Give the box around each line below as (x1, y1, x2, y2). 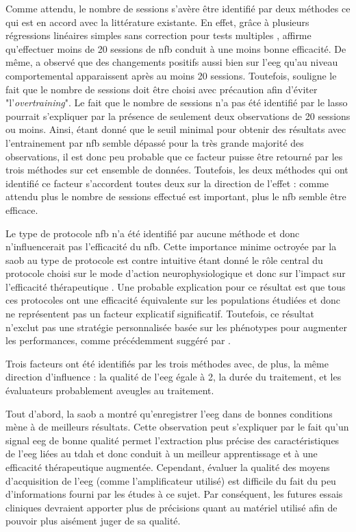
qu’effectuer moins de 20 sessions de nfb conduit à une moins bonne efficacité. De (5, 41, 346, 56)
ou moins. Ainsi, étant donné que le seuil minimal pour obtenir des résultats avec (5, 122, 346, 136)
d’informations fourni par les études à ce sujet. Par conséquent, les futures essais (5, 487, 343, 501)
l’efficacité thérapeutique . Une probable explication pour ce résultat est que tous (5, 279, 346, 293)
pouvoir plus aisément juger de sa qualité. (5, 513, 181, 528)
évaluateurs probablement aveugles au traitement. (5, 383, 214, 398)
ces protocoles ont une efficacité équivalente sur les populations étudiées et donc (5, 293, 340, 307)
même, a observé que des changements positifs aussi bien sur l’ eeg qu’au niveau (5, 55, 338, 69)
